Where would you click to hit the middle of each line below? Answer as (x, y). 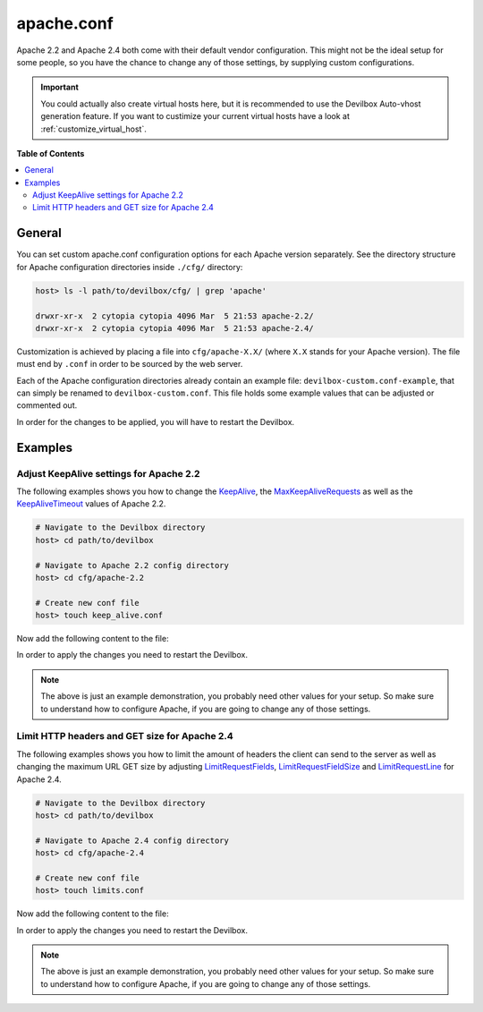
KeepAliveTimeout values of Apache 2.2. (91, 504)
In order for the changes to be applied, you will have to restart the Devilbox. (156, 421)
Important (60, 87)
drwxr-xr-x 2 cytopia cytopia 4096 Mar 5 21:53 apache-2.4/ (174, 328)
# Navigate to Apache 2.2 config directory (132, 565)
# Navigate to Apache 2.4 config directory (132, 840)
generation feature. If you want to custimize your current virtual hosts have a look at (195, 116)
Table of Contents (51, 153)
